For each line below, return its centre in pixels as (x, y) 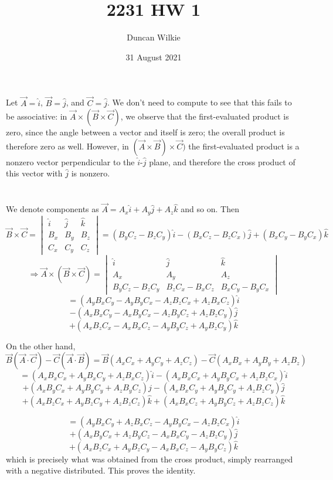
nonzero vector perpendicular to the (70, 161)
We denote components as (52, 209)
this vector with (34, 173)
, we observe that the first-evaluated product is (205, 116)
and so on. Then (210, 209)
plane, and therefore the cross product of (222, 161)
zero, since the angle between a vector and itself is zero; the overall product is (145, 132)
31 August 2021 (154, 57)
